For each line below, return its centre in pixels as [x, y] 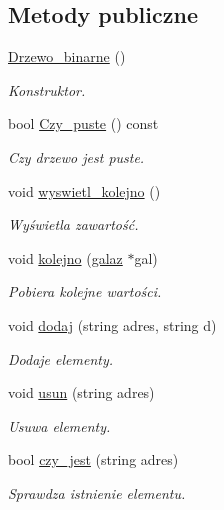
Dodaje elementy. [61, 358]
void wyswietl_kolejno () [84, 190]
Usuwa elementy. [59, 425]
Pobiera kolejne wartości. [85, 291]
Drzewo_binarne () [67, 56]
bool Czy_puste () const [83, 123]
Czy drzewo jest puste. [76, 156]
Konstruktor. [47, 89]
